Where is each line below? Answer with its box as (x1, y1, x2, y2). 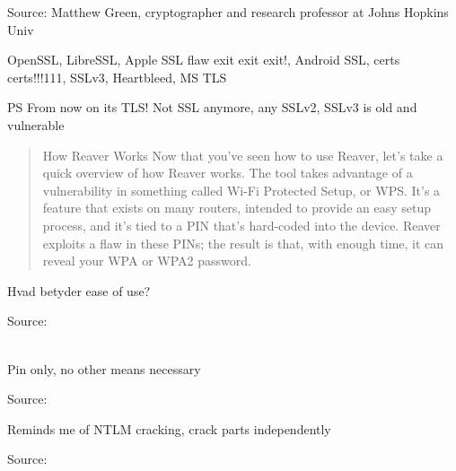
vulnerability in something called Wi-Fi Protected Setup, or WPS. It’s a (42, 180, 441, 199)
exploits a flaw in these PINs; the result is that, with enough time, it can (42, 233, 444, 252)
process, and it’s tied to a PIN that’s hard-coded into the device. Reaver (42, 215, 441, 234)
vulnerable (7, 115, 65, 134)
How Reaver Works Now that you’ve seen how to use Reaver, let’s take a (42, 145, 443, 164)
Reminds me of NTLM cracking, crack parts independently (7, 419, 331, 438)
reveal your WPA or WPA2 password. (42, 251, 251, 270)
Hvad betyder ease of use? (7, 281, 151, 300)
